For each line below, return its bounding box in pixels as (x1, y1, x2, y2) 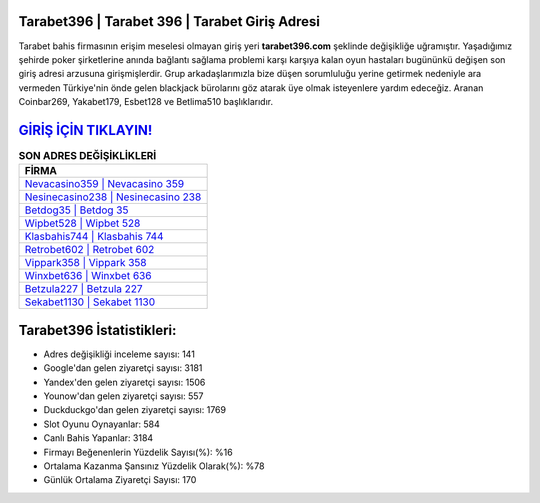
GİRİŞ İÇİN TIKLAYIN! (18, 121, 153, 139)
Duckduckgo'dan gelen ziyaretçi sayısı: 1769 (43, 404, 227, 416)
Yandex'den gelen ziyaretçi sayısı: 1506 (43, 376, 206, 388)
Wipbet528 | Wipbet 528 (24, 216, 141, 230)
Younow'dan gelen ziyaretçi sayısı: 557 (43, 390, 204, 402)
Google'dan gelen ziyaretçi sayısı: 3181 (43, 362, 203, 374)
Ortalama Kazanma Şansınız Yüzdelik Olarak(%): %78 (43, 460, 265, 472)
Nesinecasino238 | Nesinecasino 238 (24, 190, 202, 204)
